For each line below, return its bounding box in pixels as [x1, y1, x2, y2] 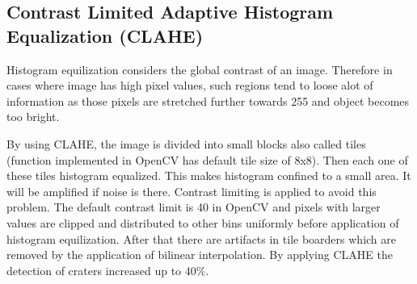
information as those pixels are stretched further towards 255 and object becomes [6, 92, 410, 109]
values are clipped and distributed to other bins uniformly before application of [6, 214, 399, 231]
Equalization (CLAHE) [6, 23, 204, 48]
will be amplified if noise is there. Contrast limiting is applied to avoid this [6, 182, 377, 199]
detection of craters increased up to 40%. [6, 261, 209, 278]
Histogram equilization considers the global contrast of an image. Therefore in [6, 61, 393, 77]
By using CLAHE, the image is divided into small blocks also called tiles [6, 135, 366, 152]
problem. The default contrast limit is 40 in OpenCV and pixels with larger [6, 198, 381, 215]
